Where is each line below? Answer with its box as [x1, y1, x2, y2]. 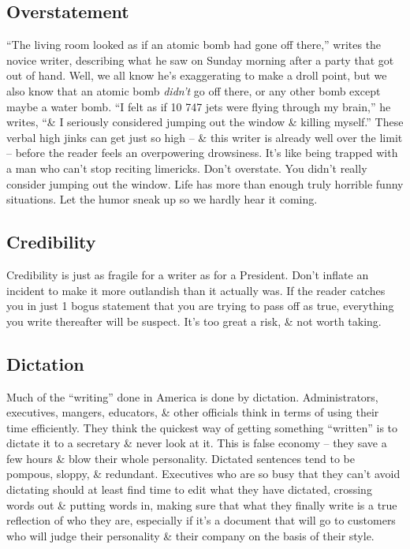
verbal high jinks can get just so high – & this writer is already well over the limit [6, 129, 403, 145]
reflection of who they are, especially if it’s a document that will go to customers [6, 512, 396, 528]
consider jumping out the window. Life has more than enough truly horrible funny [6, 175, 404, 192]
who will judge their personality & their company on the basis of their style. [6, 527, 375, 543]
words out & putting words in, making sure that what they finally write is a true [6, 496, 397, 513]
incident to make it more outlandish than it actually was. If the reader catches [6, 282, 386, 298]
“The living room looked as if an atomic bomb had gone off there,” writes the [6, 36, 382, 53]
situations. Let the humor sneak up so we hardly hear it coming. [6, 191, 318, 207]
